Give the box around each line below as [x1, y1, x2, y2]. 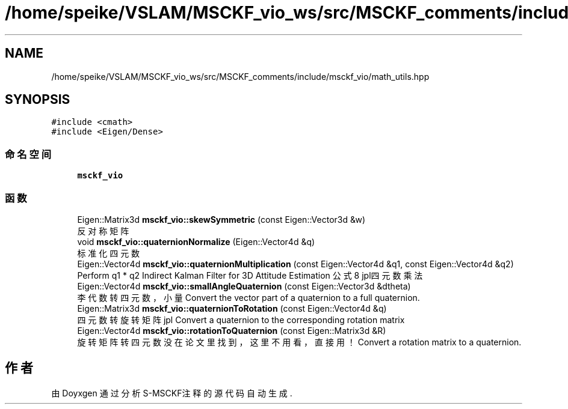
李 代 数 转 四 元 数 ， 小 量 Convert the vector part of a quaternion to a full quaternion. [77, 292, 420, 303]
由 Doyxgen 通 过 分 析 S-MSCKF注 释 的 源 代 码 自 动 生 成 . [51, 387, 292, 398]
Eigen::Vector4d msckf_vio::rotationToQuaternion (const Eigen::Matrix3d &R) [77, 325, 386, 336]
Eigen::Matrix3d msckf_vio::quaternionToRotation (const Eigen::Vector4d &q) [77, 303, 387, 314]
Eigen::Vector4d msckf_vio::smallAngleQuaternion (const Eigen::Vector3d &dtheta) [77, 280, 411, 291]
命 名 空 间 [5, 148, 52, 160]
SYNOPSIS [5, 92, 70, 108]
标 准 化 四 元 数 [77, 247, 140, 258]
